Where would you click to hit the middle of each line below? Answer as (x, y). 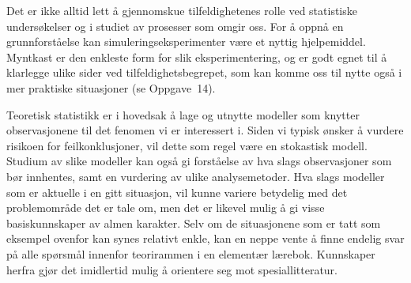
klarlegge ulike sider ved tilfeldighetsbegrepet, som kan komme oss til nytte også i (204, 72)
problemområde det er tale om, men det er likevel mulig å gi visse (166, 208)
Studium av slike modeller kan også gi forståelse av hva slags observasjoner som (199, 161)
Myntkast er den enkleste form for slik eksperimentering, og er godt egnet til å (197, 57)
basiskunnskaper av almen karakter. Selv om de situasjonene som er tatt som (194, 223)
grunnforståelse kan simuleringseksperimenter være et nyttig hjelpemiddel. (186, 42)
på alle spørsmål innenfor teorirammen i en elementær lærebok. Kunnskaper (191, 253)
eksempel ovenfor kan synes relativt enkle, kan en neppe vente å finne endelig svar (205, 238)
